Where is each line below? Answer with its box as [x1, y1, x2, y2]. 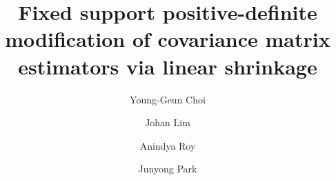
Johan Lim [145, 115, 190, 130]
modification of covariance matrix [5, 25, 330, 53]
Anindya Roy [139, 138, 196, 152]
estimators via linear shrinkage [18, 52, 317, 80]
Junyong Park [138, 161, 197, 176]
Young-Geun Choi [130, 92, 206, 106]
